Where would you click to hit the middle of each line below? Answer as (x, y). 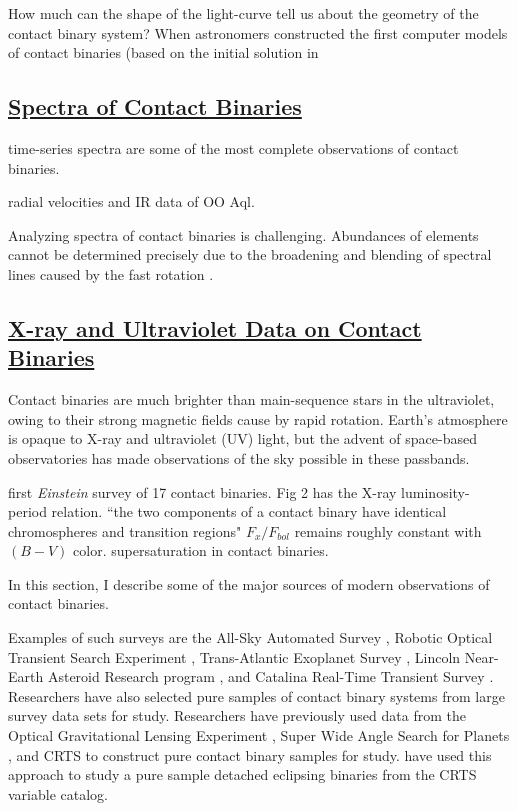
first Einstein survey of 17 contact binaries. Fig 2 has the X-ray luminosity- (239, 491)
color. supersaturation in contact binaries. (201, 550)
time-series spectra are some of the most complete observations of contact (233, 147)
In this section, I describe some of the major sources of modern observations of (249, 583)
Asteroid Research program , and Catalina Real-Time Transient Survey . (270, 676)
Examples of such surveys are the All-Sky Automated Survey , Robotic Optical (250, 637)
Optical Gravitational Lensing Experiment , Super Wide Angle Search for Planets (259, 735)
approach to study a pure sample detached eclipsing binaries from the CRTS (242, 774)
